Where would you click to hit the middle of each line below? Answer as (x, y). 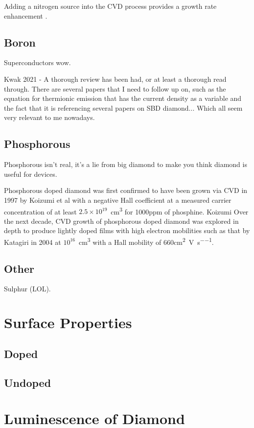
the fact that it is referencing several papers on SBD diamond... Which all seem (123, 107)
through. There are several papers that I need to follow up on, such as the (115, 88)
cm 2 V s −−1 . (194, 241)
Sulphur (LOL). (27, 289)
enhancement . (26, 15)
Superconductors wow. (37, 62)
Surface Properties (68, 322)
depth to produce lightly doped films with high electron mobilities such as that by (127, 230)
